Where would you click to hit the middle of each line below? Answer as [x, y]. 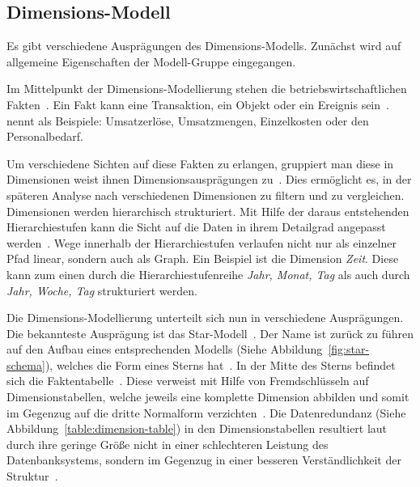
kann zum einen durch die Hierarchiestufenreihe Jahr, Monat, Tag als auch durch [208, 274]
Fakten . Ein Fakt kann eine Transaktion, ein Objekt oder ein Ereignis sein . [198, 104]
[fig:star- [349, 349]
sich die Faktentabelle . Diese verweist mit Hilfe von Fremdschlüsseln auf [188, 381]
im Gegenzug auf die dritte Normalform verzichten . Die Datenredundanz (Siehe [206, 412]
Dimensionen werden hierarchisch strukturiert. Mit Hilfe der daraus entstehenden [208, 211]
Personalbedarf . [45, 136]
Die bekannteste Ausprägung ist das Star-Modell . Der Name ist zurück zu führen [210, 333]
